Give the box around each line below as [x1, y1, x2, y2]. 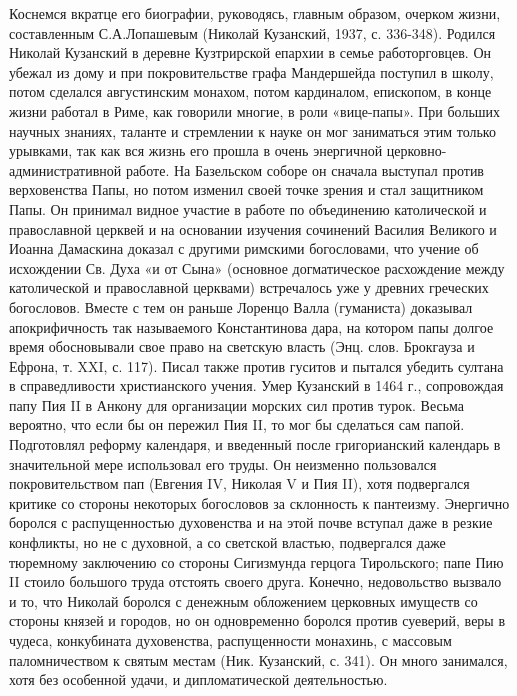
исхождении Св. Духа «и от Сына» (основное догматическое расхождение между [9, 257, 505, 278]
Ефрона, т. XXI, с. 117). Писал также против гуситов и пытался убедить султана [9, 355, 504, 376]
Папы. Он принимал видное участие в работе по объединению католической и [9, 198, 487, 219]
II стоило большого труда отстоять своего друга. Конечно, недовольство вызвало [9, 571, 502, 592]
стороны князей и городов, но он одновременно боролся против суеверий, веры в [9, 610, 506, 631]
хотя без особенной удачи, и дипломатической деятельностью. [9, 669, 388, 690]
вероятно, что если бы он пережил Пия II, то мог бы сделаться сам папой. [9, 414, 465, 435]
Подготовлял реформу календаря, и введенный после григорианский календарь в [9, 434, 501, 455]
